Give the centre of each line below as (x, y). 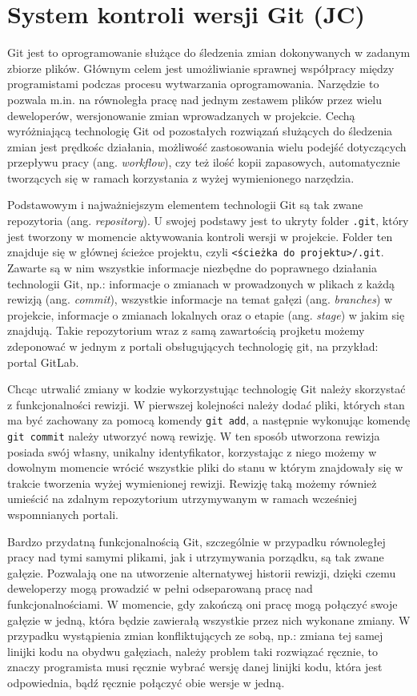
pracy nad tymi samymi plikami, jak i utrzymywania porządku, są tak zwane (196, 557)
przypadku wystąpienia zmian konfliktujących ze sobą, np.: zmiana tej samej (195, 636)
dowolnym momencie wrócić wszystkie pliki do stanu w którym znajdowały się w (205, 467)
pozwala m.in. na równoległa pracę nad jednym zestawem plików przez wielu (195, 99)
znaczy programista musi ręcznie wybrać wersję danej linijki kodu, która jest (195, 667)
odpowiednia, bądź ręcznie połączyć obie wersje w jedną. (146, 682)
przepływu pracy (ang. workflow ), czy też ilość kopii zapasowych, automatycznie (204, 162)
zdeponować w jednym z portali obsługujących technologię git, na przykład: (193, 346)
